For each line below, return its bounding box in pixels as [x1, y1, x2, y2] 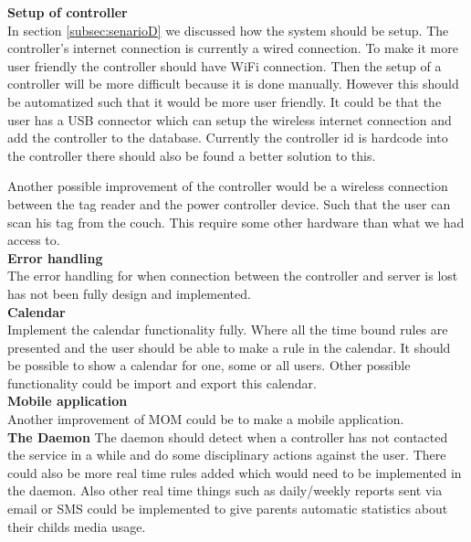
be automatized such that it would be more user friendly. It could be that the [7, 91, 442, 111]
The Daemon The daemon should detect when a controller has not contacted [7, 427, 448, 446]
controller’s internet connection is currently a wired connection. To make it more [7, 38, 458, 58]
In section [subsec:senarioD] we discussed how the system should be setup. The [7, 20, 449, 39]
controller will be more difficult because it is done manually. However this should [7, 74, 459, 93]
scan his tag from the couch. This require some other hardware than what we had [7, 212, 465, 231]
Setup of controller [7, 3, 128, 21]
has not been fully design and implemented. [7, 283, 251, 303]
